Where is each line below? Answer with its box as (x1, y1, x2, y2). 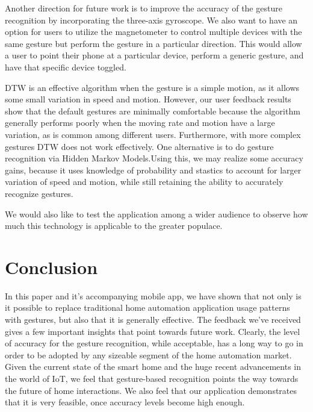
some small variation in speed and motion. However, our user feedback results (5, 93, 291, 105)
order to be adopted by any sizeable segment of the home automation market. (5, 348, 292, 361)
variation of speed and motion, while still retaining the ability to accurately (5, 175, 284, 188)
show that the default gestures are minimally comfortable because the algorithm (5, 104, 300, 117)
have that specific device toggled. (5, 60, 126, 73)
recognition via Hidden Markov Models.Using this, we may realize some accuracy (5, 152, 303, 164)
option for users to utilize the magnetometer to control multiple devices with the (5, 25, 302, 38)
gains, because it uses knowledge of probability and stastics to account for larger (5, 163, 302, 176)
